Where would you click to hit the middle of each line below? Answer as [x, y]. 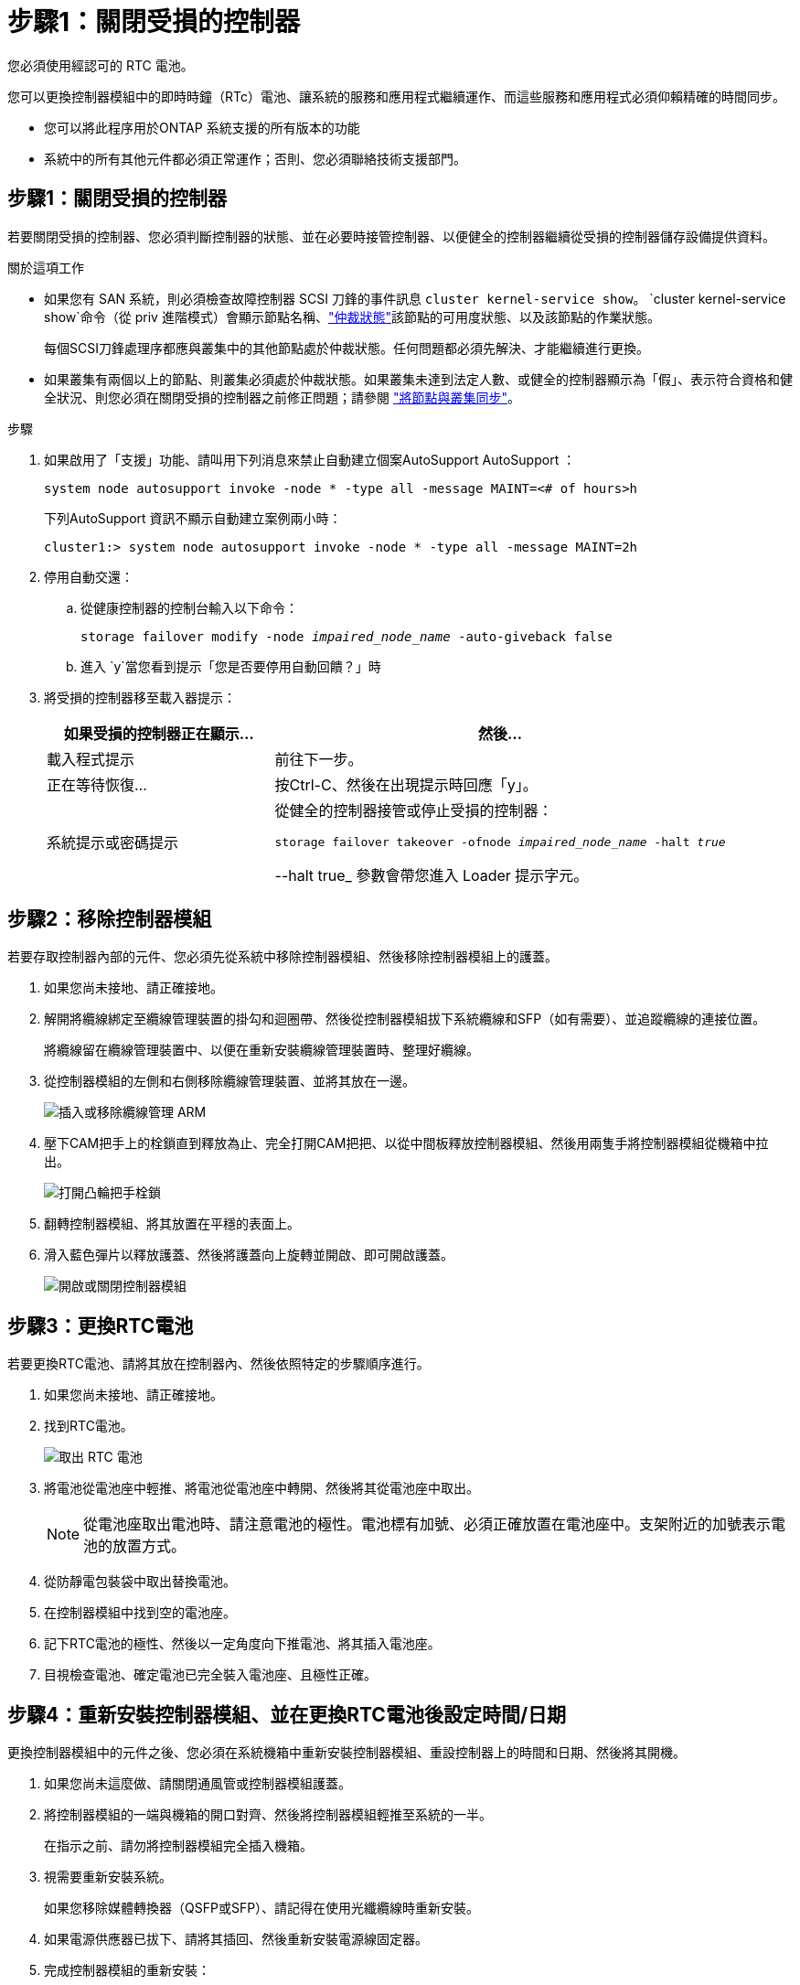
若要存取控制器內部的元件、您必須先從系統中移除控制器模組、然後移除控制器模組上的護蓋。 [283, 957]
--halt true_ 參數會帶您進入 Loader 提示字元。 [432, 875]
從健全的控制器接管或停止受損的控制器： [414, 810]
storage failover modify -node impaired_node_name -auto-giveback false [347, 636]
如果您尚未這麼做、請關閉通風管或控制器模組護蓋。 [197, 1784]
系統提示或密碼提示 [113, 843]
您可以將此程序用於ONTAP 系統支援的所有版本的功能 [202, 127]
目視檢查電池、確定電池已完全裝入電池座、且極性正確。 [210, 1675]
